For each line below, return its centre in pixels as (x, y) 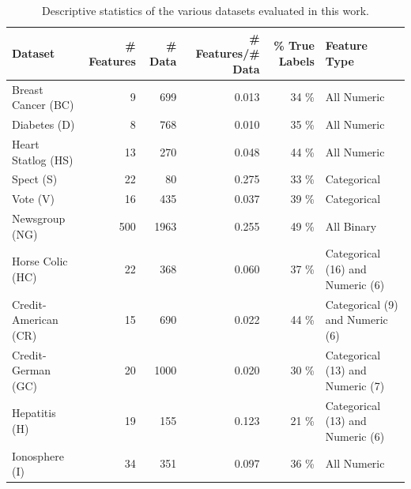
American (35, 320)
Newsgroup (39, 218)
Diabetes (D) (43, 124)
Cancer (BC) (43, 105)
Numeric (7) (355, 385)
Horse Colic (40, 261)
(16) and (346, 269)
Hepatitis (34, 413)
